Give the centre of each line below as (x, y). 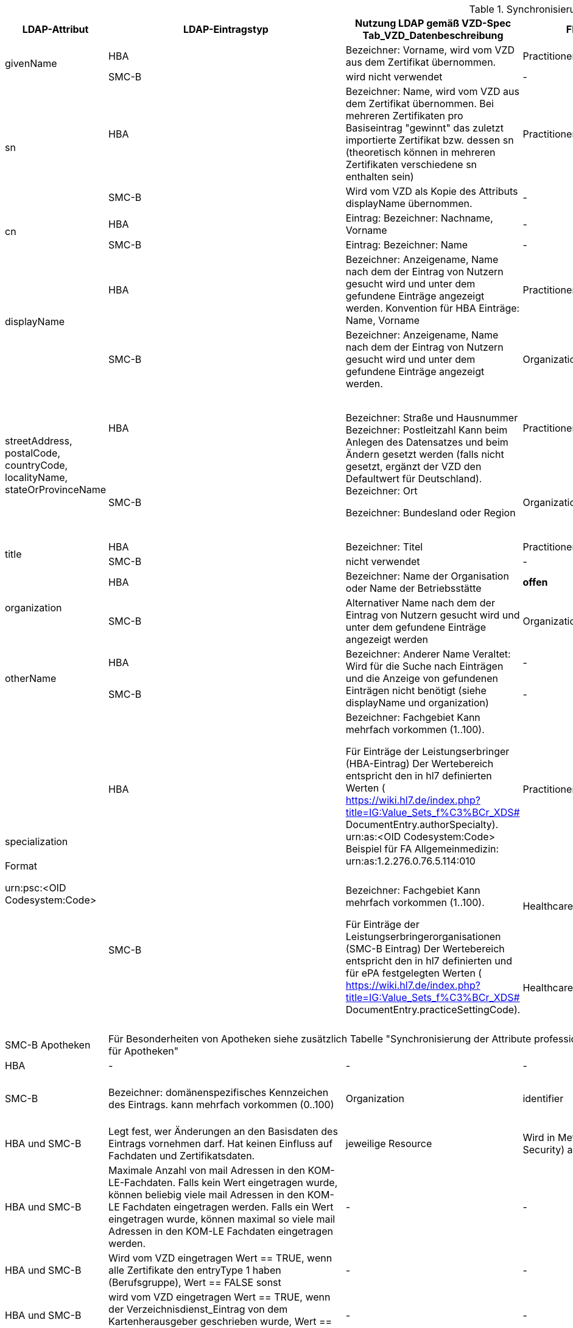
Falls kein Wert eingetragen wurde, (258, 1182)
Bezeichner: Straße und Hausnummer (432, 418)
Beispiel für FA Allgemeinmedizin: (422, 849)
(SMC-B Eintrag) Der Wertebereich (425, 949)
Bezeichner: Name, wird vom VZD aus (433, 91)
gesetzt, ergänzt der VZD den (413, 466)
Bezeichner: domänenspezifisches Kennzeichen (219, 1092)
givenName (31, 63)
